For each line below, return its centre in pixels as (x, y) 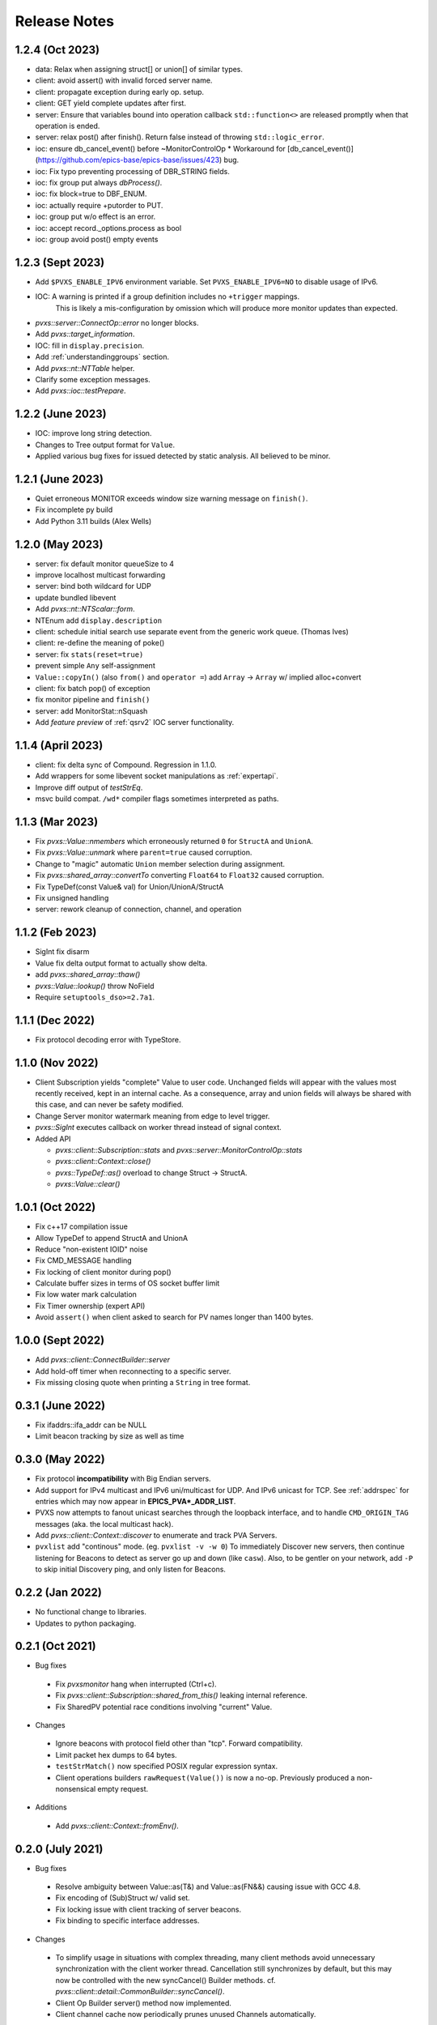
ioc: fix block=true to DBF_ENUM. (91, 194)
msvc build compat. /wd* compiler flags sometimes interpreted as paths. (157, 799)
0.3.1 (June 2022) (60, 1405)
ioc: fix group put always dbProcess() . (99, 182)
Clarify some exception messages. (93, 379)
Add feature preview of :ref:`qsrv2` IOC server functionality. (135, 723)
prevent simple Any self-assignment (95, 666)
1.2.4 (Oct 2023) (57, 50)
